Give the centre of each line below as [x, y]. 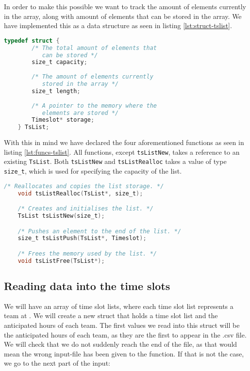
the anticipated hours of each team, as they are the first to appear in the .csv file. [125, 334]
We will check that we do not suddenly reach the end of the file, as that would [121, 344]
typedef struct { [32, 40]
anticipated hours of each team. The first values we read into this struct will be [122, 325]
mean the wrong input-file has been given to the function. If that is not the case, [124, 353]
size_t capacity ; [59, 62]
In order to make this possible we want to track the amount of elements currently [125, 6]
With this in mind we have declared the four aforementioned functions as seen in [124, 142]
